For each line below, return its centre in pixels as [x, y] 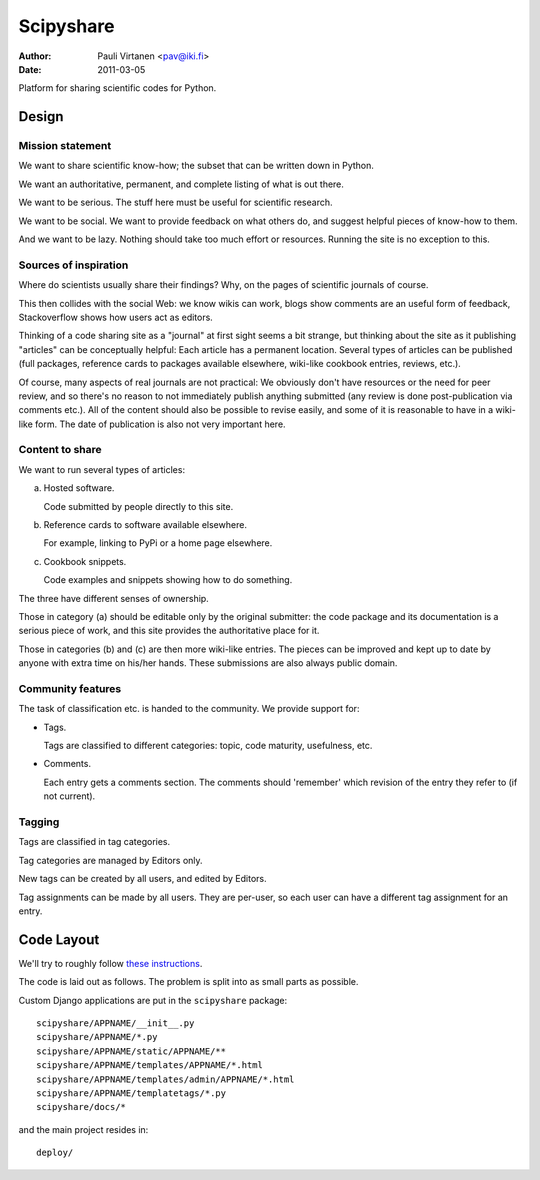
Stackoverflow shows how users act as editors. [116, 317]
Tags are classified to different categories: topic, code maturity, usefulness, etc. [208, 746]
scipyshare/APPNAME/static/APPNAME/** [131, 1051]
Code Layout [59, 939]
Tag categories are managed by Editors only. [111, 860]
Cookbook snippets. [85, 561]
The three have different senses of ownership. [113, 598]
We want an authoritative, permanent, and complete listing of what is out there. [181, 184]
